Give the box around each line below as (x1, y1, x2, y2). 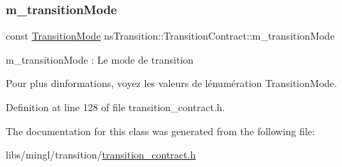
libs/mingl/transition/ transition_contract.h (6, 147, 196, 162)
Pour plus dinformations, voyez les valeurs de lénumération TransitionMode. (6, 76, 337, 91)
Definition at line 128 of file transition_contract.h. (6, 100, 225, 114)
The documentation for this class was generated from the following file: (6, 123, 315, 138)
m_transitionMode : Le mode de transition (6, 52, 194, 67)
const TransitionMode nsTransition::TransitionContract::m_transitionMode (6, 28, 335, 43)
